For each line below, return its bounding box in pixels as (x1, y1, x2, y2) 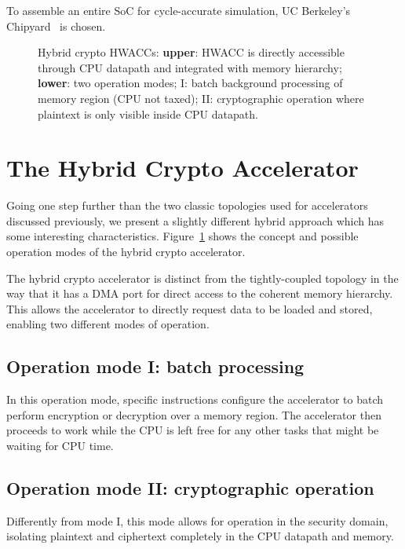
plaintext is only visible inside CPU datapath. (38, 105, 258, 122)
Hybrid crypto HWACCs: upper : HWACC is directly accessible (38, 44, 345, 60)
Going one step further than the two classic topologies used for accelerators (6, 197, 368, 214)
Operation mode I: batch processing (6, 354, 305, 379)
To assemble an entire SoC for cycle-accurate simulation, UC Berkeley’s (6, 2, 351, 18)
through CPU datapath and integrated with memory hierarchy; (38, 59, 342, 75)
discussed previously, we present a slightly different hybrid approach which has (6, 212, 385, 229)
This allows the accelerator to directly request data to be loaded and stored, (6, 300, 373, 317)
